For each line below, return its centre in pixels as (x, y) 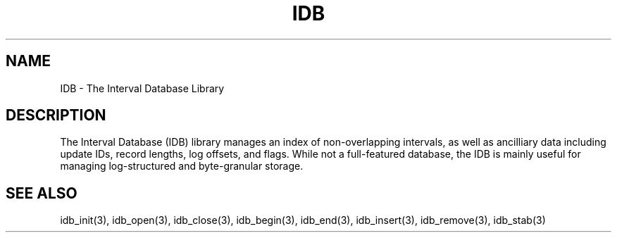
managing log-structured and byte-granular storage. (182, 166)
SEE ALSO (42, 193)
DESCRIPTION (56, 115)
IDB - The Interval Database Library (142, 88)
